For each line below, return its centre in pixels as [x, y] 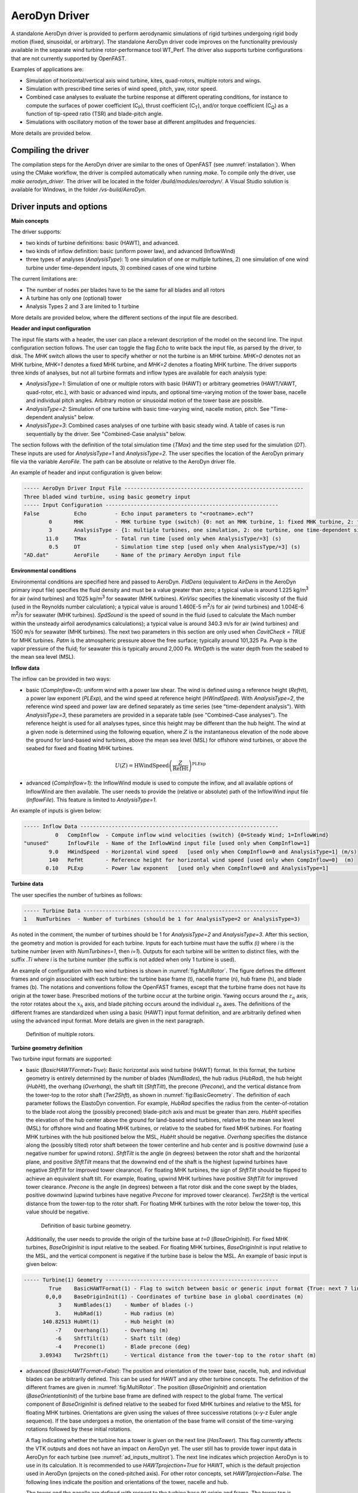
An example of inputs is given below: [56, 811]
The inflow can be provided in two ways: [61, 679]
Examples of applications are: [47, 69]
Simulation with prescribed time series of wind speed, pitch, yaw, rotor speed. [122, 88]
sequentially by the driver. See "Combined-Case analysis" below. [106, 434]
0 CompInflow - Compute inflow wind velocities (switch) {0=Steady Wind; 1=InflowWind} [192, 835]
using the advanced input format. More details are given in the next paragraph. [108, 1021]
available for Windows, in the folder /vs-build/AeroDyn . [78, 189]
